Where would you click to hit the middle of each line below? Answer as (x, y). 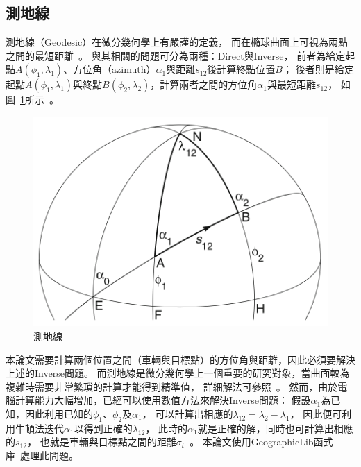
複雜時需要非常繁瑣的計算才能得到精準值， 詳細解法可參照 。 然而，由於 (172, 386)
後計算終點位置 (241, 69)
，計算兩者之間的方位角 (204, 84)
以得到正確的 (103, 428)
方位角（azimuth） (115, 69)
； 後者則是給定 (318, 69)
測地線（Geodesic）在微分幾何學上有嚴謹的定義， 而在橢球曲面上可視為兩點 (177, 42)
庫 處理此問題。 (42, 455)
